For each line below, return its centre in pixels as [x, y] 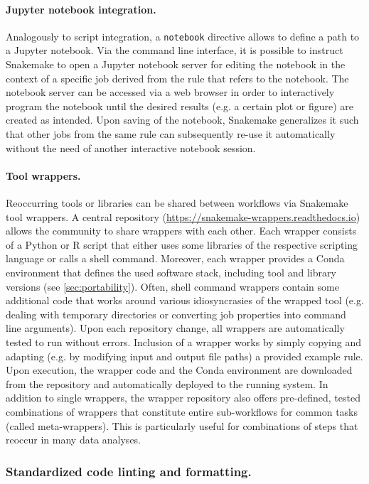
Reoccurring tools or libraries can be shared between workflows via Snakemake [177, 203]
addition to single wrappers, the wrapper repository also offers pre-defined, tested [183, 398]
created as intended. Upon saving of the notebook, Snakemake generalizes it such [182, 120]
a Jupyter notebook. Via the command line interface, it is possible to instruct [175, 50]
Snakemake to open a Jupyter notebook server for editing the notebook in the [176, 64]
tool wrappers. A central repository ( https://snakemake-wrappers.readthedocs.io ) [183, 216]
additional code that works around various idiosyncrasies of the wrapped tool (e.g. [185, 300]
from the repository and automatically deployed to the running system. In [167, 383]
